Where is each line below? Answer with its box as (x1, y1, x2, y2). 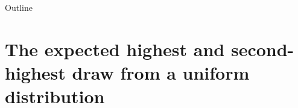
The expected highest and (5, 36, 225, 61)
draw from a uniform (72, 60, 250, 84)
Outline (5, 1, 33, 13)
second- (230, 36, 294, 61)
